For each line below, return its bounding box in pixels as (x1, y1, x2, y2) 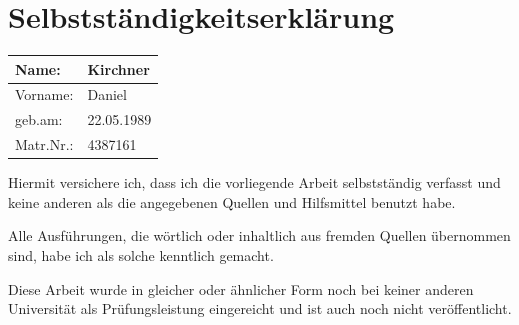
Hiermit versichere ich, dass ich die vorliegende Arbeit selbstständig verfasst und (8, 172, 501, 193)
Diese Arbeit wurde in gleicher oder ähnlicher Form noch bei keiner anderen (8, 278, 474, 299)
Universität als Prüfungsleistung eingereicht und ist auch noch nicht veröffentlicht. (8, 298, 512, 319)
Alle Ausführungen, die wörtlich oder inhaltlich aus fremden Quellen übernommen (8, 225, 511, 246)
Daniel (87, 84, 127, 105)
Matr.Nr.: (15, 134, 74, 155)
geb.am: (15, 109, 63, 130)
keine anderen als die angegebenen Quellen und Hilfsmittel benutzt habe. (8, 191, 456, 212)
